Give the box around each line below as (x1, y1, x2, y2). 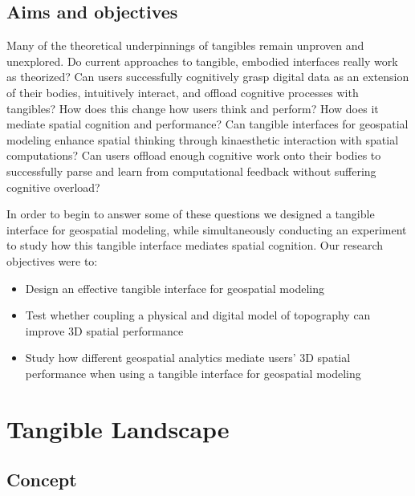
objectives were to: (6, 252, 98, 269)
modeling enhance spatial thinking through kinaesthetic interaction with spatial (6, 131, 399, 148)
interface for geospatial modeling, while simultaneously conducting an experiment (6, 221, 407, 238)
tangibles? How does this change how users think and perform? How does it (6, 100, 379, 116)
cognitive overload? (6, 178, 100, 195)
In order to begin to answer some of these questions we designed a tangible (6, 205, 375, 222)
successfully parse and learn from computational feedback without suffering (6, 162, 376, 179)
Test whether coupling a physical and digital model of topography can (25, 307, 371, 323)
